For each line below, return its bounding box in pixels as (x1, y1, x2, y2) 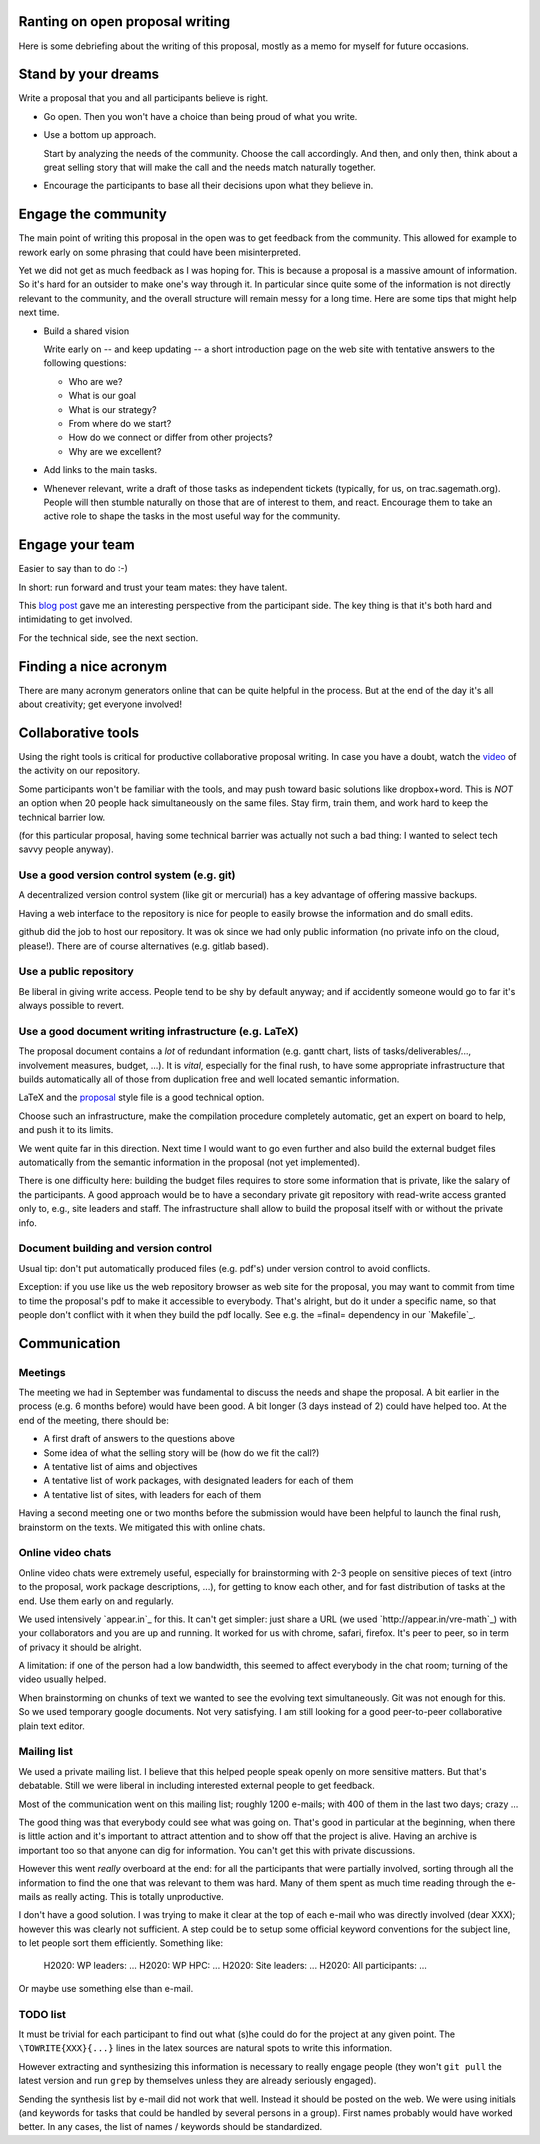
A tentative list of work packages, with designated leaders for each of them (43, 1475, 354, 1487)
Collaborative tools (18, 724, 140, 741)
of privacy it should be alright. (18, 1641, 142, 1653)
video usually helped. (18, 1673, 107, 1685)
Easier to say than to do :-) (18, 563, 129, 575)
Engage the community (18, 206, 167, 223)
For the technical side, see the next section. (18, 631, 199, 644)
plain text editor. (18, 1720, 85, 1732)
